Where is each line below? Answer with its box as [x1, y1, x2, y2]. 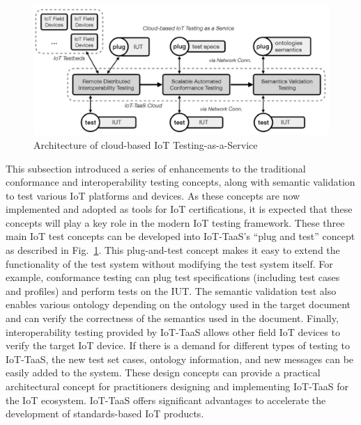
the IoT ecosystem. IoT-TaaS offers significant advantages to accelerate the [6, 392, 326, 407]
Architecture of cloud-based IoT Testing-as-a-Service [33, 137, 258, 152]
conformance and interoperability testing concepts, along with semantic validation [6, 175, 355, 189]
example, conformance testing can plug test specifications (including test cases [6, 270, 340, 284]
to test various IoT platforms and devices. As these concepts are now [6, 188, 300, 202]
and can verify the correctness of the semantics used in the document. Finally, [6, 311, 339, 326]
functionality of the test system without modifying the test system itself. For [6, 256, 333, 271]
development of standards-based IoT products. [6, 406, 204, 421]
